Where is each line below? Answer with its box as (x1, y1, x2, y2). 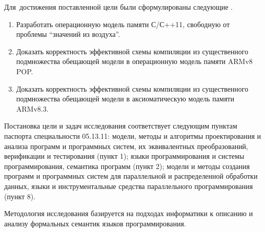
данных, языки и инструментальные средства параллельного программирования (4, 180, 253, 191)
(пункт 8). (4, 191, 36, 201)
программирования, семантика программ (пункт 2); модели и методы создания (4, 160, 250, 171)
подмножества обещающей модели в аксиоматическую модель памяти (16, 93, 234, 104)
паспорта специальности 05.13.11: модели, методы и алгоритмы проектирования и (4, 130, 261, 141)
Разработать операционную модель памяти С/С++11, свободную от (16, 18, 230, 29)
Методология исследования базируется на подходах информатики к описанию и (4, 208, 253, 219)
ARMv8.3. (16, 103, 49, 114)
